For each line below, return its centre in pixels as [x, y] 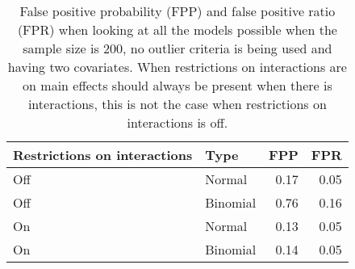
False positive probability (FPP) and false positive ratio [177, 11]
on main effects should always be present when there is [177, 85]
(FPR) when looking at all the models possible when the [177, 29]
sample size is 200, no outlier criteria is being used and [177, 48]
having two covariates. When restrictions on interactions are [177, 67]
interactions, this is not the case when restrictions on [177, 104]
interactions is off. [177, 122]
